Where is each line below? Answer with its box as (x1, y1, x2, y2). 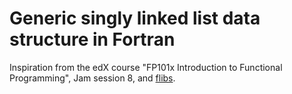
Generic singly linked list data (9, 7, 261, 30)
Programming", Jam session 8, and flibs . (9, 72, 176, 84)
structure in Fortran (9, 28, 176, 51)
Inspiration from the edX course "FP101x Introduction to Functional (9, 61, 283, 73)
